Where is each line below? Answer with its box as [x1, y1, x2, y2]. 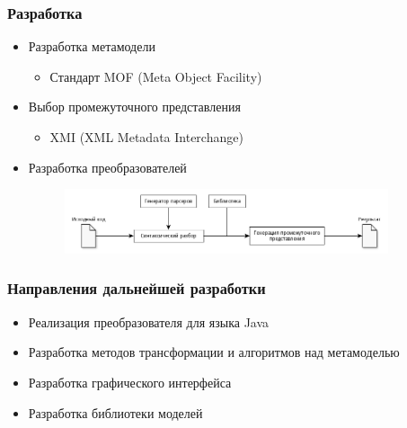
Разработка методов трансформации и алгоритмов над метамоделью [28, 343, 400, 361]
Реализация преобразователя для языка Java [28, 312, 270, 331]
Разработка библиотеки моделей [28, 403, 203, 422]
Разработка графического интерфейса [28, 372, 232, 391]
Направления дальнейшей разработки [7, 277, 266, 299]
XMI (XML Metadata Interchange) [49, 128, 243, 146]
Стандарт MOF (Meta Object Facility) [49, 67, 262, 85]
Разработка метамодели [28, 37, 155, 56]
